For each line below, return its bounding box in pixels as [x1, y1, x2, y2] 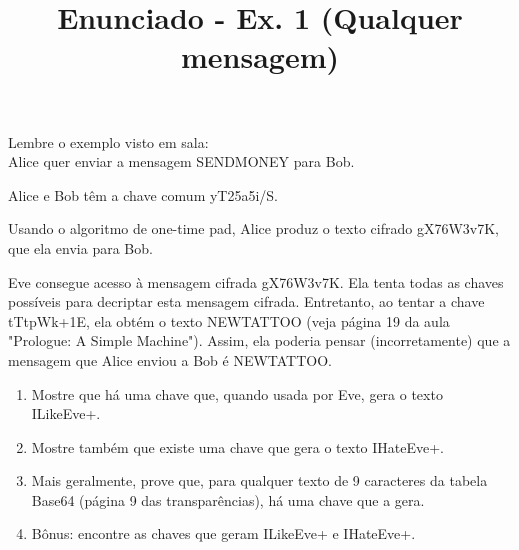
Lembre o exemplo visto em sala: [8, 131, 209, 152]
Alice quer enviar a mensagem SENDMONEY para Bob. [8, 151, 355, 172]
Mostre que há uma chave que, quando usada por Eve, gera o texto [31, 383, 443, 404]
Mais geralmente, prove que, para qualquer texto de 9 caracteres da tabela [31, 470, 488, 491]
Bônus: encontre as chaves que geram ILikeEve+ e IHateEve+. [31, 523, 416, 544]
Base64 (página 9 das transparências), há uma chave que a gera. [31, 489, 425, 510]
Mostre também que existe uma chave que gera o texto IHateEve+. [31, 436, 444, 457]
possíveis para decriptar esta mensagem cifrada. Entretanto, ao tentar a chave [8, 291, 485, 312]
